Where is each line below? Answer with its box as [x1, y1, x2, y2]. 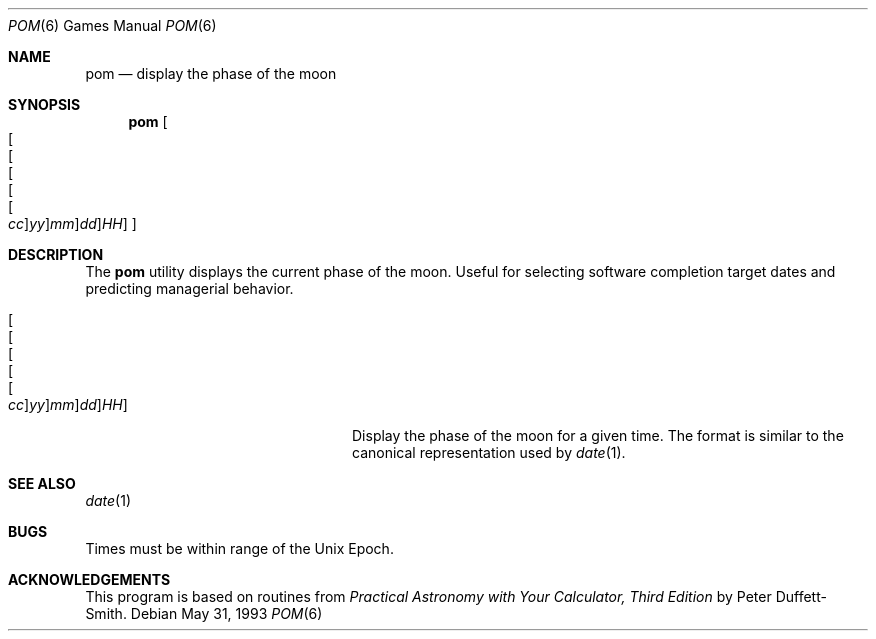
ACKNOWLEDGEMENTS [8, 571, 171, 588]
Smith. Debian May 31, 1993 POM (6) [85, 605, 323, 622]
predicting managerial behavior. [85, 280, 294, 297]
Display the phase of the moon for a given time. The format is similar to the [352, 427, 844, 444]
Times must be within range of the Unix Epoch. [85, 540, 394, 557]
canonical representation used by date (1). [352, 444, 626, 461]
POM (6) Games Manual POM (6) [8, 17, 217, 34]
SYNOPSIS [8, 96, 81, 113]
